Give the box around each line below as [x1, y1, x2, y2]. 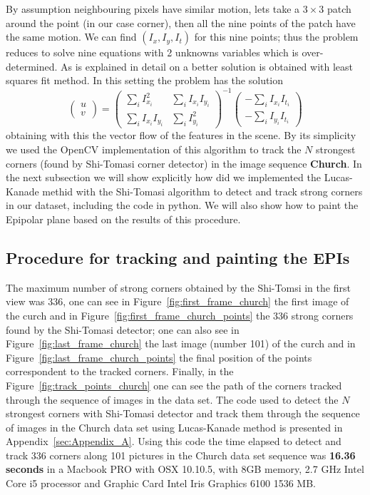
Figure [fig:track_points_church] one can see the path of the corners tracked [6, 377, 342, 392]
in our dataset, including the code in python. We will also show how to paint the [6, 198, 359, 213]
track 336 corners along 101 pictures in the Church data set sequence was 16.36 [6, 447, 356, 462]
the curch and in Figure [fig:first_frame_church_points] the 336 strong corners [6, 307, 354, 322]
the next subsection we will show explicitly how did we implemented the [6, 170, 321, 185]
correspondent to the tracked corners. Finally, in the [6, 364, 234, 379]
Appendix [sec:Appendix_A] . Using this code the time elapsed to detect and [6, 434, 341, 449]
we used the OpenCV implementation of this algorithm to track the [6, 142, 302, 156]
